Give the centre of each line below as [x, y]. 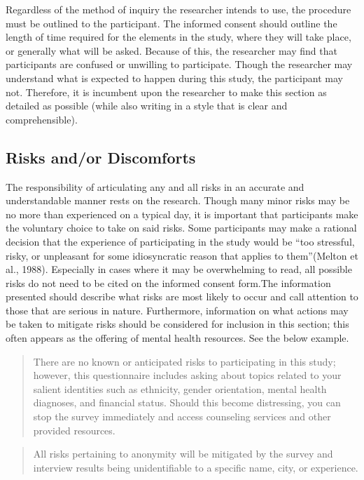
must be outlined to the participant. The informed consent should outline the [171, 23]
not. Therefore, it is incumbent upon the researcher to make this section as [166, 92]
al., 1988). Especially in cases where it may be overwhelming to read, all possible [179, 269]
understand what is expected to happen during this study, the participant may [174, 78]
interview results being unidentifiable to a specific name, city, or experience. [196, 467]
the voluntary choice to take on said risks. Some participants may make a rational [181, 228]
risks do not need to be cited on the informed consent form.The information [168, 282]
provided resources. [74, 430]
